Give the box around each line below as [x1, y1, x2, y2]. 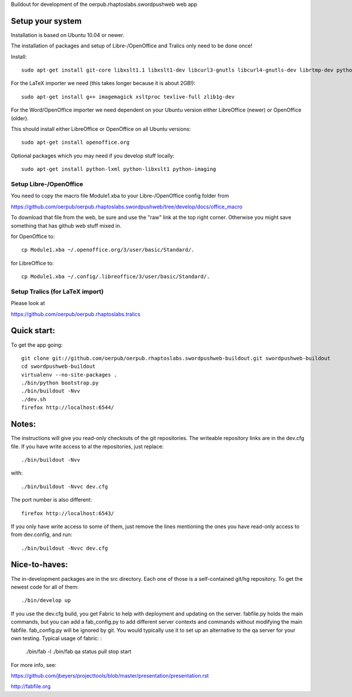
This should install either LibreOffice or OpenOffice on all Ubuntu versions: [11, 126, 191, 133]
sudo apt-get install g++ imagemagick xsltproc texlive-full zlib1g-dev [21, 93, 235, 100]
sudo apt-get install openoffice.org [21, 139, 130, 146]
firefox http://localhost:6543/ [21, 510, 114, 516]
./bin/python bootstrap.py [21, 380, 99, 387]
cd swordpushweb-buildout [21, 363, 96, 370]
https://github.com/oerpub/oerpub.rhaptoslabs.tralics [11, 310, 141, 317]
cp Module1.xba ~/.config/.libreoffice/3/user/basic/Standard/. [21, 273, 211, 280]
